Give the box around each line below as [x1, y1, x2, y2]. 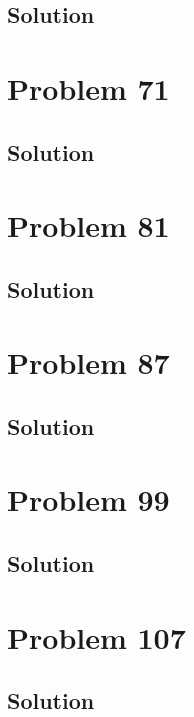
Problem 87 [7, 342, 170, 383]
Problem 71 [7, 67, 170, 108]
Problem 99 [7, 479, 170, 520]
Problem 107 [7, 616, 186, 657]
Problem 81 [7, 205, 170, 246]
